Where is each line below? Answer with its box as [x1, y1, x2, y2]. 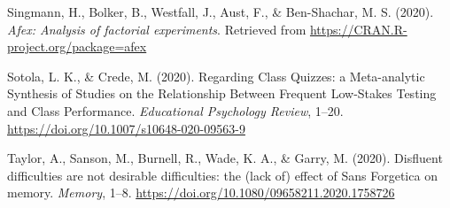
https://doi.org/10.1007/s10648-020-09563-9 [7, 119, 245, 137]
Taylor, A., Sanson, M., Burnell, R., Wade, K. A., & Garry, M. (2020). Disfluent [7, 149, 443, 167]
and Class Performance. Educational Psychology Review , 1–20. [7, 101, 344, 119]
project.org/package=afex [7, 37, 147, 56]
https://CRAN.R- [309, 19, 407, 38]
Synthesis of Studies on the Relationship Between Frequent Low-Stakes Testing [7, 84, 437, 103]
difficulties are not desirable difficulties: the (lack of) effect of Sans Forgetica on [7, 166, 438, 184]
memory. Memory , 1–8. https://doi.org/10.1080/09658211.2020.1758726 [7, 183, 395, 202]
